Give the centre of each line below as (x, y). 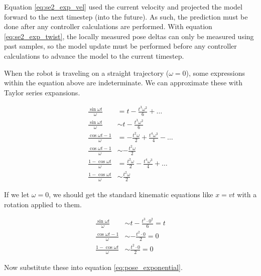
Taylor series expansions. (42, 92)
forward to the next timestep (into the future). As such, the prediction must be (126, 16)
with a (247, 194)
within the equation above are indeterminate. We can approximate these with (123, 83)
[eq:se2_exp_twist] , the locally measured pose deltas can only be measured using (129, 36)
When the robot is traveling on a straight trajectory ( (87, 73)
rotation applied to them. (43, 204)
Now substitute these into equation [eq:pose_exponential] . (93, 267)
